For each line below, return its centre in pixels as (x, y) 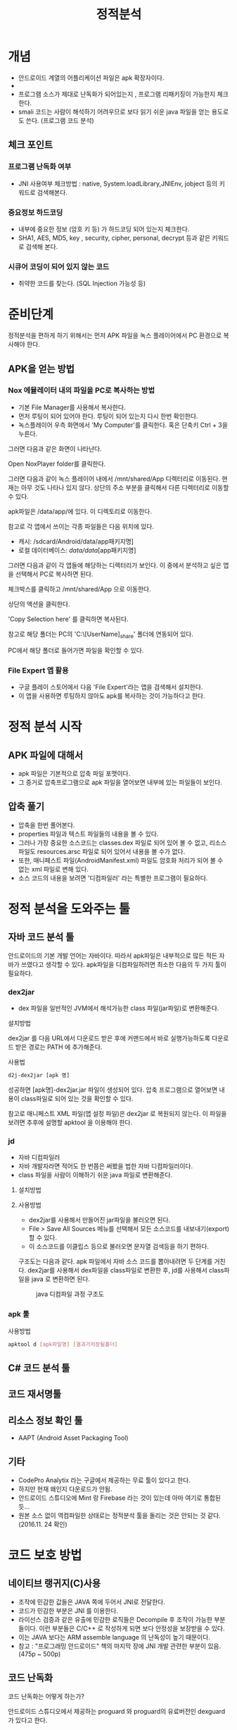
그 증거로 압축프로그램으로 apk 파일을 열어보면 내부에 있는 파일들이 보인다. (120, 782)
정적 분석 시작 (45, 727)
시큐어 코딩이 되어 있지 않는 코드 (59, 267)
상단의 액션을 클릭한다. (39, 603)
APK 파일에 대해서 (46, 755)
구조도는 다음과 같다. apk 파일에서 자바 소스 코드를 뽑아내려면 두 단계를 (115, 1261)
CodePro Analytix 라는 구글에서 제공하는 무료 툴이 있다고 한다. (104, 1480)
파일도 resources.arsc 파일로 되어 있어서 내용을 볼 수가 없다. (102, 851)
